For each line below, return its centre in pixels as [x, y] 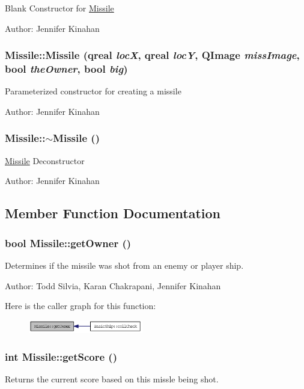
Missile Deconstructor [45, 160]
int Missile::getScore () [61, 356]
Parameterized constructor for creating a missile [93, 91]
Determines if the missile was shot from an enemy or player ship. [124, 265]
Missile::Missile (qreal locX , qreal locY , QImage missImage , [152, 55]
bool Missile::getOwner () [68, 243]
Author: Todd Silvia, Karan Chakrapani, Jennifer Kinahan [113, 285]
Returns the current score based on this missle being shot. [112, 379]
